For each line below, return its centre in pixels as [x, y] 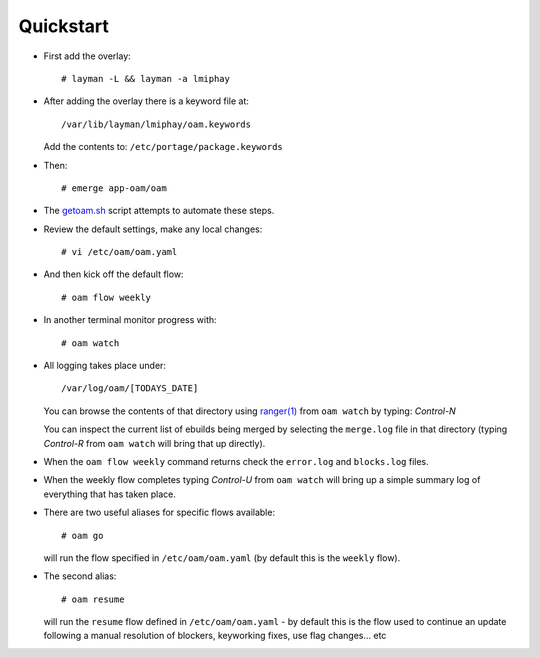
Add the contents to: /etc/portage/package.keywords [163, 147]
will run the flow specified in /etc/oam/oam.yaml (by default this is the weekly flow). [222, 557]
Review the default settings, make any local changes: [153, 229]
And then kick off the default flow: [113, 274]
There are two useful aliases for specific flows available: [159, 512]
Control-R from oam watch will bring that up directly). [154, 443]
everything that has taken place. [110, 494]
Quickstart [64, 26]
